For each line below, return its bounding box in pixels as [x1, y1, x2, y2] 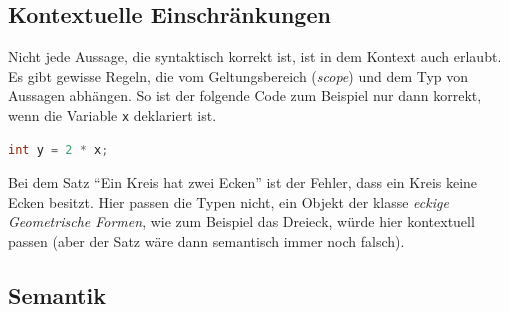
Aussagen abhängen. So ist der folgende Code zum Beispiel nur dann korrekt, [8, 85, 482, 106]
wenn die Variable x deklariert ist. [8, 104, 217, 125]
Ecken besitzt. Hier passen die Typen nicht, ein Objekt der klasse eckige [8, 191, 449, 212]
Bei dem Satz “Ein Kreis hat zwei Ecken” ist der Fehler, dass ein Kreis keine [8, 172, 478, 193]
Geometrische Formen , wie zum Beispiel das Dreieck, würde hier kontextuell [8, 211, 475, 232]
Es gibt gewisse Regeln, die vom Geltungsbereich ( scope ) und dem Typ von [8, 65, 469, 86]
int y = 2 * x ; [8, 142, 109, 157]
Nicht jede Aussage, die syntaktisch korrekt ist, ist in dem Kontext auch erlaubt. [8, 46, 502, 67]
